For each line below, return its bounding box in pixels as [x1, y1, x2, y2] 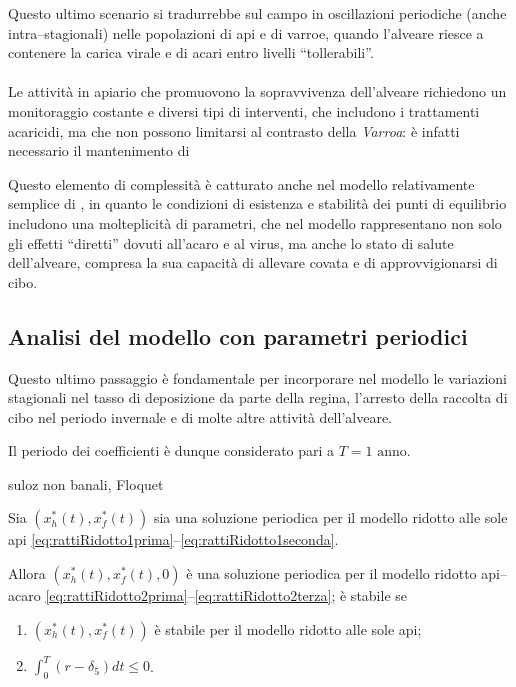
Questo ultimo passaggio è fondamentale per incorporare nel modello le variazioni [8, 367, 507, 388]
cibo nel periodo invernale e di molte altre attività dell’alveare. [8, 406, 393, 427]
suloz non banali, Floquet [8, 473, 164, 494]
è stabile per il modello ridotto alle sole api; [154, 618, 422, 639]
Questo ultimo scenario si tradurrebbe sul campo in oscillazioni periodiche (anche [8, 3, 507, 23]
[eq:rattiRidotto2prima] [45, 585, 188, 606]
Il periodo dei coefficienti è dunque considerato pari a [8, 440, 335, 461]
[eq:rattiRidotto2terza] [194, 585, 332, 606]
